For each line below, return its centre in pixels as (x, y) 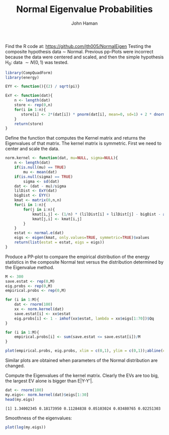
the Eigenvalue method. (30, 267)
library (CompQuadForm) (29, 73)
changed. (15, 366)
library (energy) (22, 77)
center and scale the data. (32, 149)
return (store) (29, 124)
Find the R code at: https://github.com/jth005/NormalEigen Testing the (78, 46)
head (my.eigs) (20, 399)
